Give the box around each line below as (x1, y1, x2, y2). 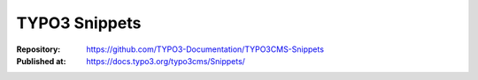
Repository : (16, 44, 61, 55)
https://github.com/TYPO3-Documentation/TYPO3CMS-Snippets (86, 44, 325, 55)
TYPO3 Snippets (16, 13, 142, 33)
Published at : (16, 55, 66, 66)
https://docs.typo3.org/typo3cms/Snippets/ (86, 55, 245, 66)
